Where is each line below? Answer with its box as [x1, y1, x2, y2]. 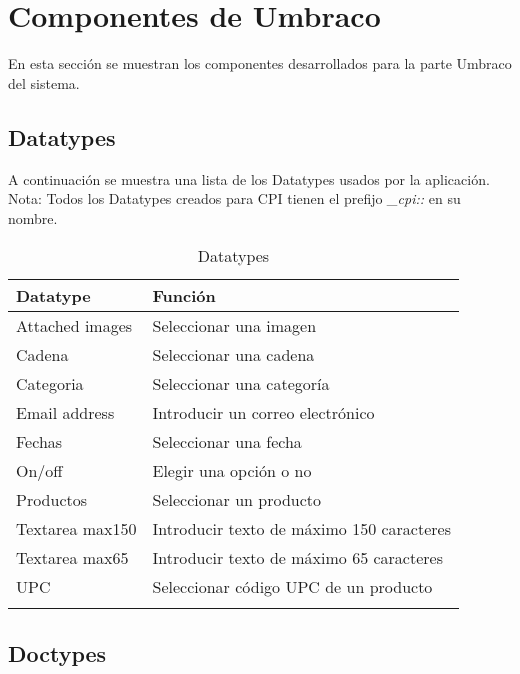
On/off [16, 459, 63, 483]
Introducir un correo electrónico [152, 401, 375, 425]
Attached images [16, 314, 133, 338]
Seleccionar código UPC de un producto [152, 575, 433, 599]
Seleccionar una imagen [152, 314, 317, 338]
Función [152, 284, 216, 308]
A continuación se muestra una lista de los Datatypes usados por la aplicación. [8, 168, 490, 189]
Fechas [16, 430, 63, 454]
